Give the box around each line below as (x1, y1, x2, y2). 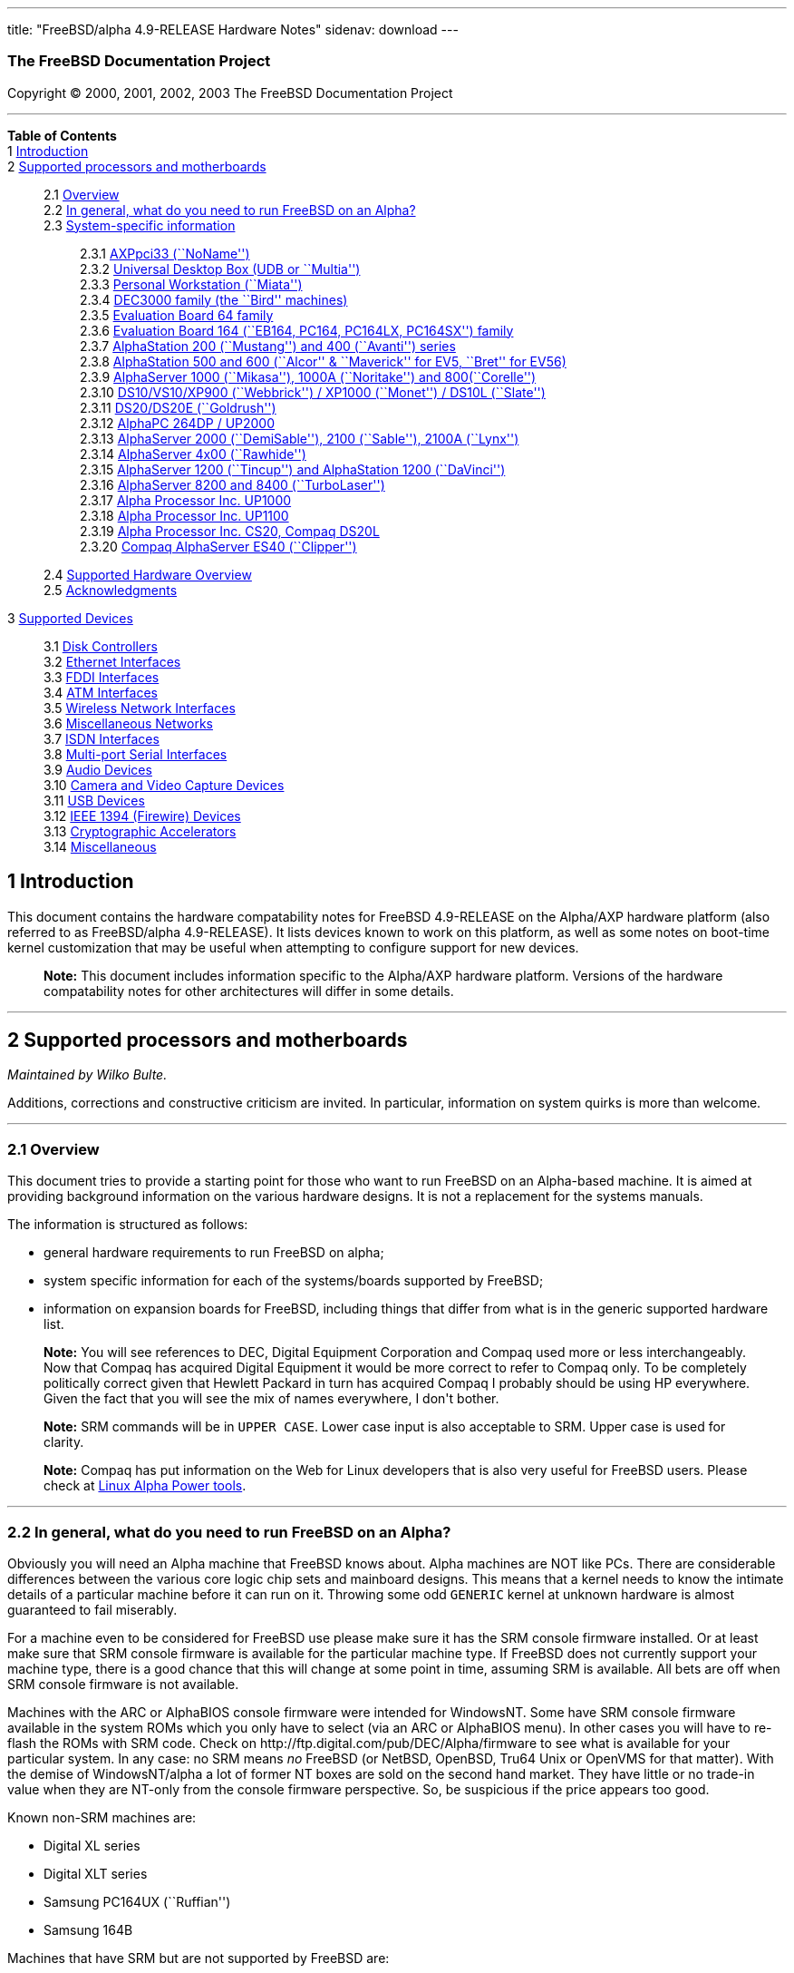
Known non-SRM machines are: (7, 1809, 197, 1825)
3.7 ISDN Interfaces (44, 730, 160, 747)
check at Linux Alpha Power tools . (44, 1478, 247, 1494)
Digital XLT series (44, 1865, 148, 1881)
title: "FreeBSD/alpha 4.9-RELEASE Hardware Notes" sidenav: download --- (7, 22, 459, 37)
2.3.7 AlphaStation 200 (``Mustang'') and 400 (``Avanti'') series (80, 337, 456, 354)
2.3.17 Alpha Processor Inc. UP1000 (80, 492, 292, 508)
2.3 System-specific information (44, 217, 236, 233)
